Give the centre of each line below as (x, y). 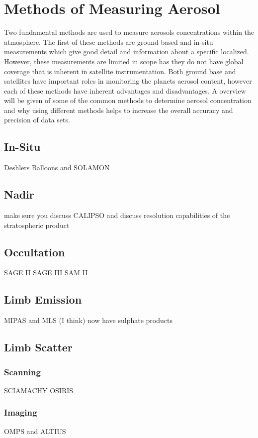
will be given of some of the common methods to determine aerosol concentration (128, 100)
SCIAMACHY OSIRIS (39, 390)
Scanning (22, 372)
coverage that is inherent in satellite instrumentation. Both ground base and (120, 71)
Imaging (21, 412)
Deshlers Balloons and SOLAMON (57, 167)
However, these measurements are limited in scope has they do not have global (124, 61)
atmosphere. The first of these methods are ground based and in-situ (109, 42)
